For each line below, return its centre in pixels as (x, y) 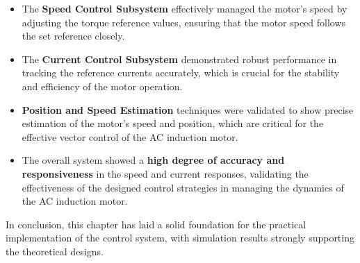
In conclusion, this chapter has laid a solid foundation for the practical (156, 224)
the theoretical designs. (55, 251)
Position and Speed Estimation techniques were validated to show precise (188, 109)
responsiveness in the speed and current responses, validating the (165, 173)
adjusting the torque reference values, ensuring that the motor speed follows (184, 22)
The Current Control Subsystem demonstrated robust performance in (179, 59)
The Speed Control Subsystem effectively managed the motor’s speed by (185, 8)
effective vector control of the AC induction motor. (130, 136)
